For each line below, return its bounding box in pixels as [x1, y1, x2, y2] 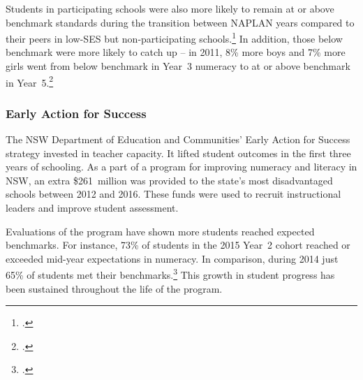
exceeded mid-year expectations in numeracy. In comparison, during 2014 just [6, 251, 339, 265]
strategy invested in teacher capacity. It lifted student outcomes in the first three [6, 145, 351, 160]
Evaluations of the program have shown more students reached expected [6, 224, 315, 238]
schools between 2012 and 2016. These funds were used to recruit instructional [6, 187, 341, 201]
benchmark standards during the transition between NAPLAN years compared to [6, 15, 355, 29]
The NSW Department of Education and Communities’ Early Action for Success [6, 132, 350, 147]
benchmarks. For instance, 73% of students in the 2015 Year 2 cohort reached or [6, 237, 350, 252]
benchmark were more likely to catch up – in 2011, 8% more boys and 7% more [6, 45, 346, 59]
